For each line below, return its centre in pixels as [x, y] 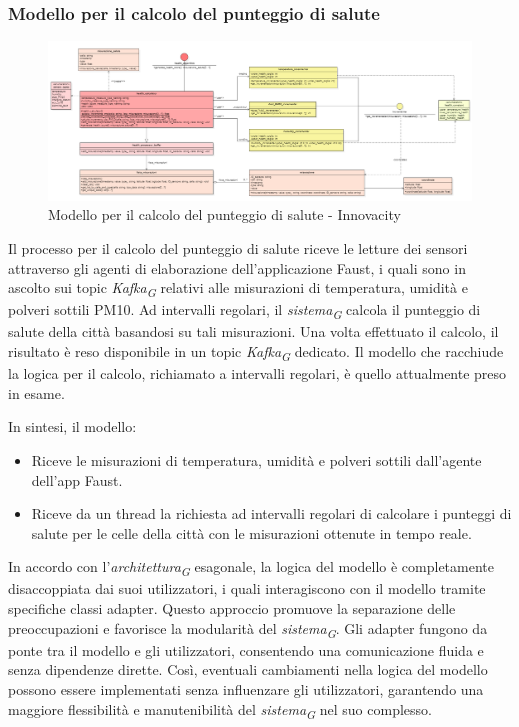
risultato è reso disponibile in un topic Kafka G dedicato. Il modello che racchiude [256, 352]
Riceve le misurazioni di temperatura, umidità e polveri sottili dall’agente [256, 459]
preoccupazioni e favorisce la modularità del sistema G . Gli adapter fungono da [248, 629]
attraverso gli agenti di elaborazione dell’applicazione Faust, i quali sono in [237, 267]
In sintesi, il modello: [72, 426]
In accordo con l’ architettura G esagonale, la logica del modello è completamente [251, 568]
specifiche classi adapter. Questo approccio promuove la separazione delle [232, 608]
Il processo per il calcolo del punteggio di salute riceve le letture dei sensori [238, 247]
